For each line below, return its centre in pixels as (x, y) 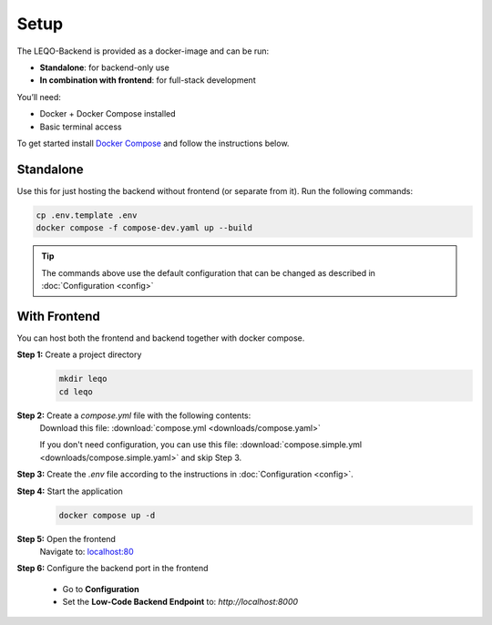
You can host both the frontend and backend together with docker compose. (161, 338)
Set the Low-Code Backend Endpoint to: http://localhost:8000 (180, 602)
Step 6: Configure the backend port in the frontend (113, 569)
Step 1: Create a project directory (79, 354)
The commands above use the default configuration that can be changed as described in (208, 272)
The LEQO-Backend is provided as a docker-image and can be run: (143, 51)
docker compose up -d (107, 515)
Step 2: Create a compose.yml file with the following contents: (134, 415)
